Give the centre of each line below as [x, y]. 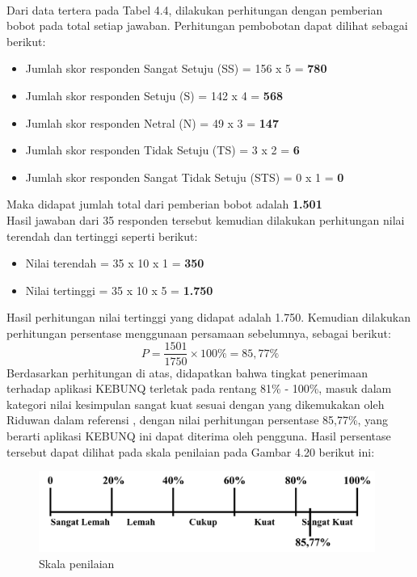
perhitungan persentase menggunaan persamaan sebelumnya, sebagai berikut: [199, 333]
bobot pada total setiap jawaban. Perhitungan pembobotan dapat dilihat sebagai [207, 25]
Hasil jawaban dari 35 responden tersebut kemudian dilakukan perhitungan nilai [206, 219]
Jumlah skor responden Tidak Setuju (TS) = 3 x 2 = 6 [162, 150]
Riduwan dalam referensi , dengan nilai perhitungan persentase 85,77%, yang [197, 420]
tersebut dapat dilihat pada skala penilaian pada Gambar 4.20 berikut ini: [191, 451]
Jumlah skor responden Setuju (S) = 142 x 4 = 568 [154, 95]
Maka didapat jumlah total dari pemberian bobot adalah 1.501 [164, 204]
